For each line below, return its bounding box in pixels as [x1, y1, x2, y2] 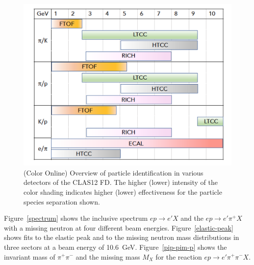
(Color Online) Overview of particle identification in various [24, 167, 203, 177]
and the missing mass [76, 251, 140, 262]
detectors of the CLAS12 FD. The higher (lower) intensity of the [24, 177, 218, 187]
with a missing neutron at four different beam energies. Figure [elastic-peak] [4, 222, 233, 233]
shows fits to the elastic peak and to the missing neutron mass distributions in [4, 232, 239, 242]
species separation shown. [24, 196, 100, 206]
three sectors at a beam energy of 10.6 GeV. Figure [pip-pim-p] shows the [4, 241, 227, 252]
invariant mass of [4, 251, 55, 262]
